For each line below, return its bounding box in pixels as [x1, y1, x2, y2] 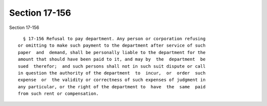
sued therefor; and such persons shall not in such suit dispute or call [18, 63, 206, 69]
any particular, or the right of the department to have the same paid [18, 84, 206, 89]
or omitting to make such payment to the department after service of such [18, 43, 206, 49]
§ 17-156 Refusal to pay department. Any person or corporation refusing [23, 36, 206, 41]
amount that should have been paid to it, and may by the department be [18, 56, 206, 62]
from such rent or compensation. [18, 91, 99, 97]
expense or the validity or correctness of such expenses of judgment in [18, 77, 206, 83]
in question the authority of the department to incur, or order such [18, 70, 206, 76]
